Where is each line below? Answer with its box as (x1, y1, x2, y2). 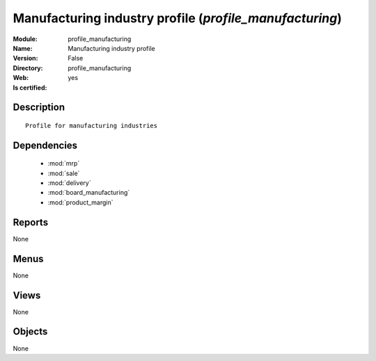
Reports (13, 216, 49, 228)
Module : (13, 35, 38, 43)
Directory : (13, 63, 43, 72)
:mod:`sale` (47, 169, 80, 177)
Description (13, 102, 65, 113)
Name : (13, 44, 33, 52)
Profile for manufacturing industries (25, 122, 158, 129)
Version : (13, 54, 38, 63)
